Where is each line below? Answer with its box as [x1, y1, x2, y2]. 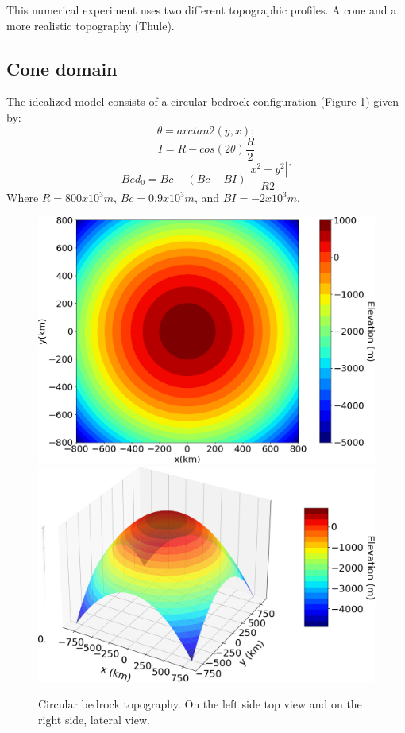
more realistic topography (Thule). [6, 17, 175, 33]
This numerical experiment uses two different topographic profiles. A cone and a [6, 2, 397, 17]
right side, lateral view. [38, 712, 150, 728]
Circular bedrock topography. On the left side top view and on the [38, 696, 362, 712]
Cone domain [6, 56, 118, 80]
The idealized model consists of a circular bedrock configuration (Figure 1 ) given [6, 93, 399, 110]
